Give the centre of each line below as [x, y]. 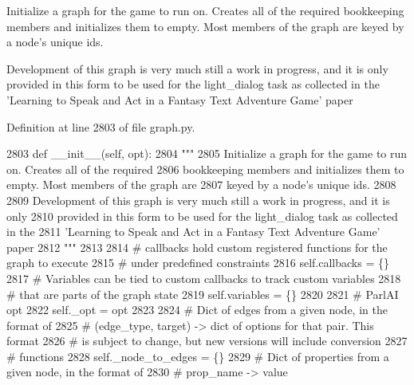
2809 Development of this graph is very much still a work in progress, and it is [198, 200]
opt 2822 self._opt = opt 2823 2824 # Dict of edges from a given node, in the [197, 310]
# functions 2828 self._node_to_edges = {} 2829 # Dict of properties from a [198, 356]
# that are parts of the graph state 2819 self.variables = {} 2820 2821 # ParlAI [203, 294]
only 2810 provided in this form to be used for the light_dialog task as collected [202, 216]
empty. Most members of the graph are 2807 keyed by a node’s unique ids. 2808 [201, 185]
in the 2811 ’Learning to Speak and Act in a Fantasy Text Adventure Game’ [193, 232]
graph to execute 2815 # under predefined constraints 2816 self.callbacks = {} [198, 263]
